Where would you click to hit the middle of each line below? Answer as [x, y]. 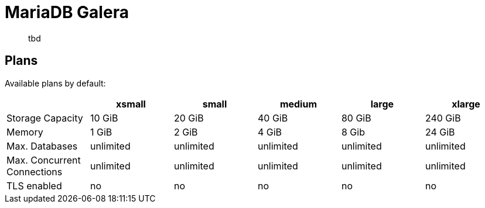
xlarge [466, 104]
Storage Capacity [45, 118]
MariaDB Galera [67, 12]
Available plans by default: [55, 83]
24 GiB [440, 132]
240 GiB [443, 118]
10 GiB [104, 118]
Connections [35, 171]
